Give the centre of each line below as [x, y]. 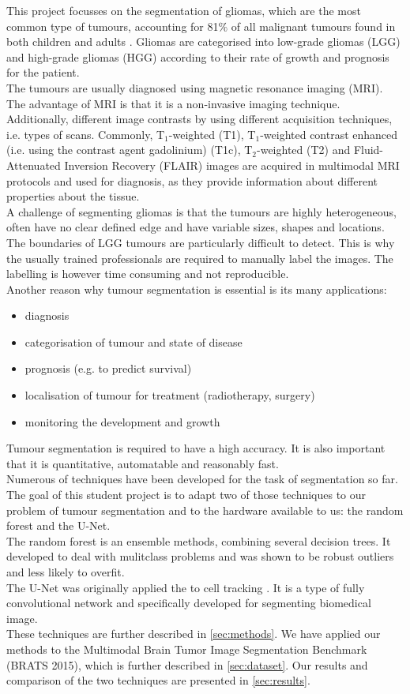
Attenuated [34, 165]
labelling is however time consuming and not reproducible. [148, 274]
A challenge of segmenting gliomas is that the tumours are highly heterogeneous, [201, 211]
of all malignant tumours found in [313, 26]
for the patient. [43, 72]
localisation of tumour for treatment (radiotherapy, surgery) [170, 395]
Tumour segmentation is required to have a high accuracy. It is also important [196, 448]
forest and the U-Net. [58, 525]
